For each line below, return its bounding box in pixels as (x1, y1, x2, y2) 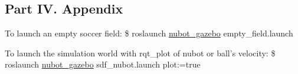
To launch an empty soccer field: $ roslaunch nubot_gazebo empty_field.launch (5, 27, 293, 39)
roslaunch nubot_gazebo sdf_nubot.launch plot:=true (5, 58, 201, 70)
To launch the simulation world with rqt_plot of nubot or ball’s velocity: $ (5, 46, 276, 59)
